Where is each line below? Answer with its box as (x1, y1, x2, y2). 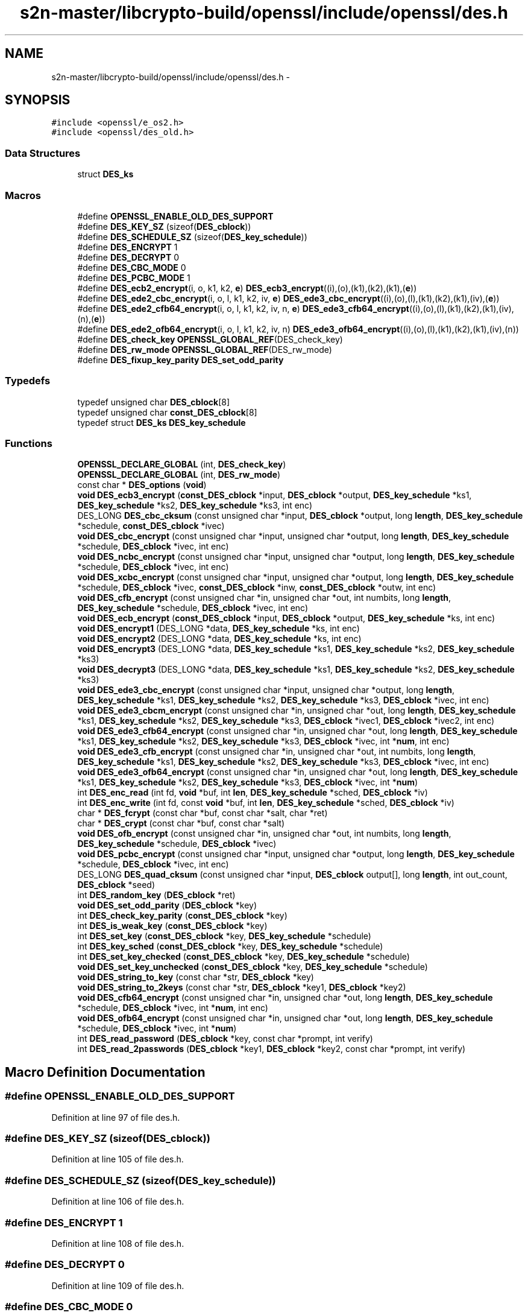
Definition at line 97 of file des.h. (51, 1112, 180, 1123)
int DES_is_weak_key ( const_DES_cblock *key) (77, 920, 268, 931)
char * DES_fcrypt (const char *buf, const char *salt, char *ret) (77, 808, 328, 819)
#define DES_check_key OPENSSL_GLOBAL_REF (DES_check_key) (77, 334, 343, 344)
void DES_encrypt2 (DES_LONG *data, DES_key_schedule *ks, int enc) (77, 633, 362, 644)
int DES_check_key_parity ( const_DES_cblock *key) (77, 910, 288, 921)
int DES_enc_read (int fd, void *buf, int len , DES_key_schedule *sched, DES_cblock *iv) (77, 787, 428, 798)
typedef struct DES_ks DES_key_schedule (77, 417, 246, 428)
